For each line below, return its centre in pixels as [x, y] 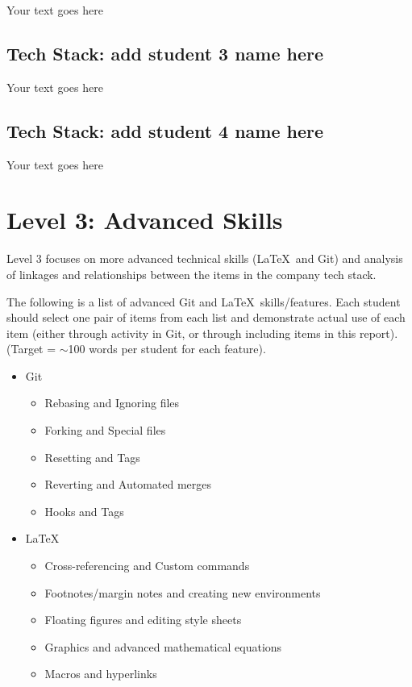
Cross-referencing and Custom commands [147, 566]
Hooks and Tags [84, 511]
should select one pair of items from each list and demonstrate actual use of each [206, 317]
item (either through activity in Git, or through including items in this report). [202, 333]
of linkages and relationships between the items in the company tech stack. [191, 274]
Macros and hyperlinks [101, 674]
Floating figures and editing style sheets [143, 620]
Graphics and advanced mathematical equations [163, 646]
